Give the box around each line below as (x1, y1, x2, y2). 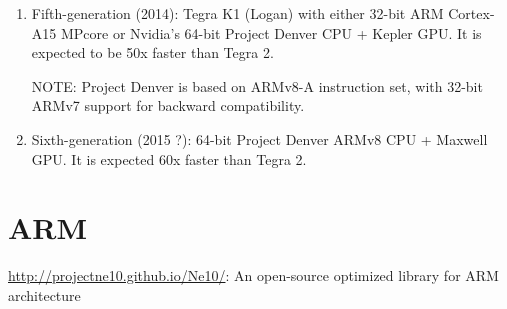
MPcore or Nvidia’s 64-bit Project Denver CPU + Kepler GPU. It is (60, 22, 482, 43)
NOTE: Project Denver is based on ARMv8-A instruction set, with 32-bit (31, 75, 483, 96)
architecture (8, 284, 81, 305)
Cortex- (448, 3, 495, 23)
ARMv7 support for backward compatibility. (31, 95, 305, 116)
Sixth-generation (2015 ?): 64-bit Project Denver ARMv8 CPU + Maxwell (31, 128, 488, 149)
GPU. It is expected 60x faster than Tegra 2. (31, 148, 307, 169)
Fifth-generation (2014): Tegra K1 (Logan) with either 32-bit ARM (31, 3, 444, 23)
